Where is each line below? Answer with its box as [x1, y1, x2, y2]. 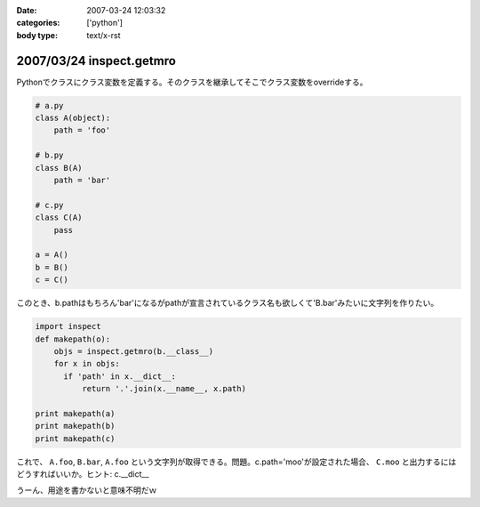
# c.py [35, 200, 64, 210]
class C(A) [35, 213, 83, 222]
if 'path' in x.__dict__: [63, 371, 177, 382]
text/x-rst [86, 29, 121, 40]
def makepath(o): [35, 334, 111, 344]
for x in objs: [53, 358, 120, 369]
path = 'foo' [53, 125, 111, 135]
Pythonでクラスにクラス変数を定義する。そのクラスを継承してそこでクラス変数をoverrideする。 [16, 76, 368, 87]
